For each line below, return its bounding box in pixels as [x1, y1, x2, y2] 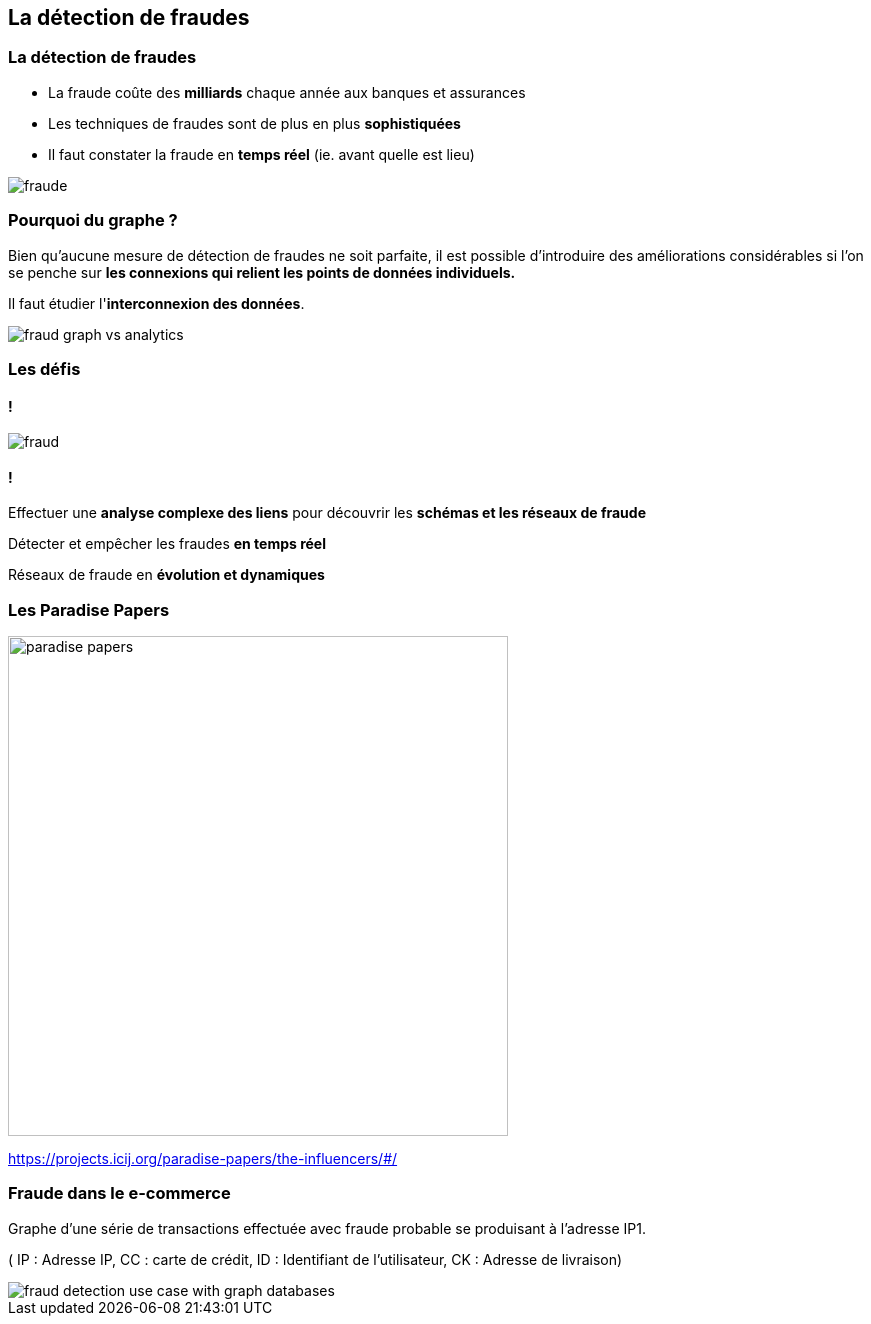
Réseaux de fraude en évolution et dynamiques [8, 566, 325, 584]
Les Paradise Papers [8, 599, 170, 620]
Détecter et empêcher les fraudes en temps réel [8, 535, 326, 553]
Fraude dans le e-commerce [8, 1183, 231, 1204]
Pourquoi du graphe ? [8, 210, 178, 231]
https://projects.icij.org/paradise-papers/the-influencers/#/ [8, 1150, 398, 1168]
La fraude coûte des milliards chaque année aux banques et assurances [48, 83, 526, 101]
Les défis [8, 358, 81, 379]
